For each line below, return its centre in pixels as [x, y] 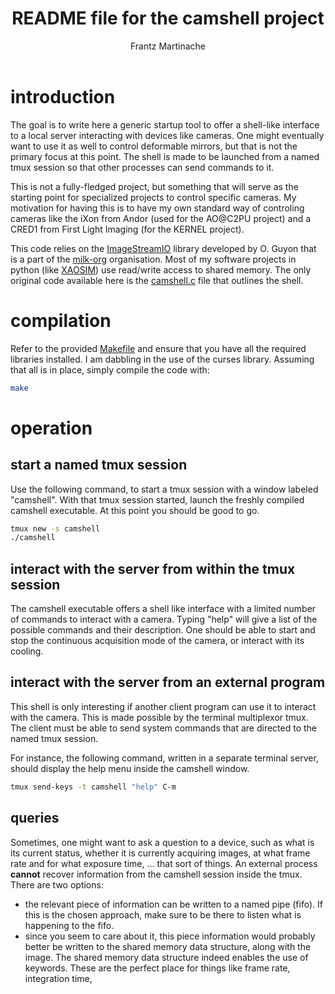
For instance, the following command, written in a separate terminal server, [164, 758]
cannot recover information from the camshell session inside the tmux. [156, 874]
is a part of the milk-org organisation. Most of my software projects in [153, 259]
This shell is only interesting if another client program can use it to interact [163, 706]
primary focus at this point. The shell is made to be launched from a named [165, 156]
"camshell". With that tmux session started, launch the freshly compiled [157, 499]
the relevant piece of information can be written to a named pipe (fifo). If [173, 904]
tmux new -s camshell [55, 528]
